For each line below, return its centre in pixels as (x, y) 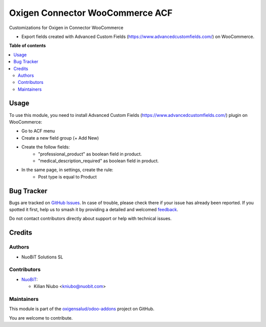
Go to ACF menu (38, 131)
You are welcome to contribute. (41, 318)
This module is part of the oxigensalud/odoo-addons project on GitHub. (82, 309)
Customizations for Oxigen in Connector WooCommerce (66, 28)
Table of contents (28, 46)
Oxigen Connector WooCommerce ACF (91, 13)
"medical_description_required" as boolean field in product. (99, 161)
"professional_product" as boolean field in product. (90, 154)
